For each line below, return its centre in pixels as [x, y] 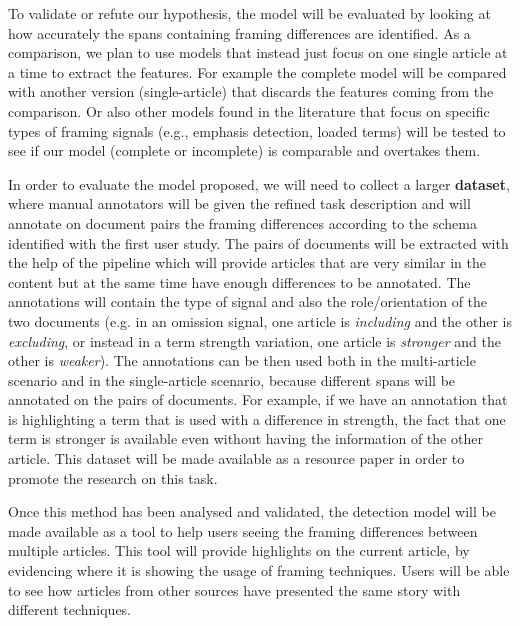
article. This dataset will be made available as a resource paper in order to [236, 458]
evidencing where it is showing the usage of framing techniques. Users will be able [259, 570]
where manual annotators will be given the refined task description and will [239, 203]
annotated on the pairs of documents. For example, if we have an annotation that [258, 399]
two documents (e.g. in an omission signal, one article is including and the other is [260, 320]
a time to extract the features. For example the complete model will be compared [257, 71]
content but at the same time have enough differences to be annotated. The [239, 281]
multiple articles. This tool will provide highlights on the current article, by [239, 550]
